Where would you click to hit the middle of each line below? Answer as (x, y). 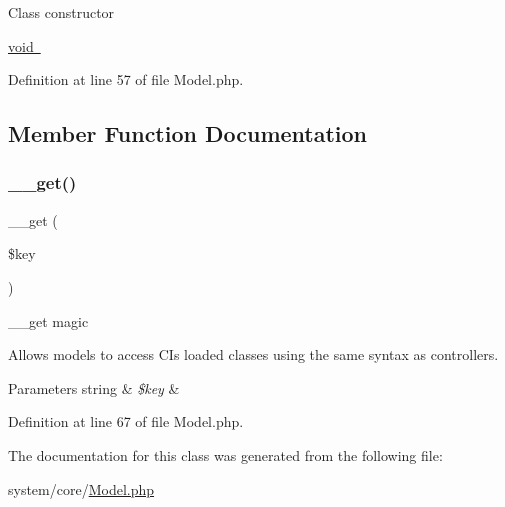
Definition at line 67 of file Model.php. (126, 421)
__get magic (48, 320)
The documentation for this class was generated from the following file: (225, 454)
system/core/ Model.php (81, 488)
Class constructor (61, 12)
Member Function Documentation (188, 133)
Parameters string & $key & (94, 387)
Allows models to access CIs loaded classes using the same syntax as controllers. (253, 354)
